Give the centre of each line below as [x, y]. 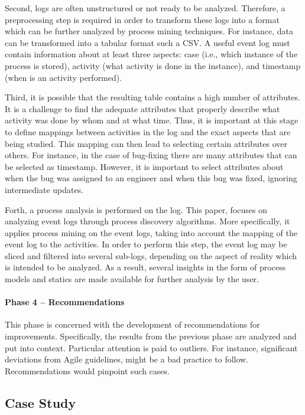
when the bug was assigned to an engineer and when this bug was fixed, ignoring [151, 178]
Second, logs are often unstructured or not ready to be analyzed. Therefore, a [145, 8]
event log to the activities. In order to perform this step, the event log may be [146, 244]
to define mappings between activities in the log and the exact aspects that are [148, 131]
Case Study [40, 402]
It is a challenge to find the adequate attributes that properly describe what [142, 108]
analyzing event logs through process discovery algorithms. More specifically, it [147, 221]
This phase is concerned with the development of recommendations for [132, 324]
